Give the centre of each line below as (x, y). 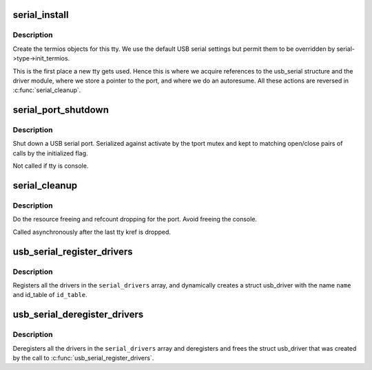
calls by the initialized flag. (51, 153)
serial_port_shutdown (61, 110)
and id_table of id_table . (50, 295)
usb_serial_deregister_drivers (78, 315)
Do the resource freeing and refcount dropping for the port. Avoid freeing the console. (135, 219)
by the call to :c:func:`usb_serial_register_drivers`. (83, 358)
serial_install (41, 15)
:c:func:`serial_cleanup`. (47, 90)
